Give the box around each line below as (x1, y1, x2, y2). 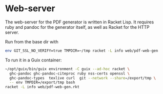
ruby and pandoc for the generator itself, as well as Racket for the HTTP (5, 24, 150, 30)
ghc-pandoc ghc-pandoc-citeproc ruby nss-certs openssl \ (9, 71, 130, 76)
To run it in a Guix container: (5, 57, 62, 63)
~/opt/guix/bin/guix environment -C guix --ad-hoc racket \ (5, 66, 130, 71)
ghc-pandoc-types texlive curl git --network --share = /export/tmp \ (9, 75, 156, 80)
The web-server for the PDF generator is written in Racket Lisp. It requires (5, 19, 154, 25)
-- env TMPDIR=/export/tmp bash (9, 80, 76, 85)
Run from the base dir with (5, 38, 59, 44)
